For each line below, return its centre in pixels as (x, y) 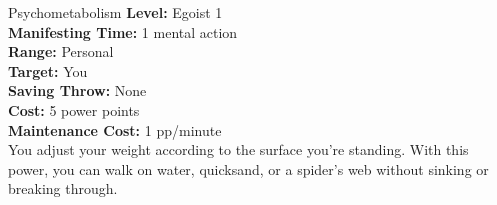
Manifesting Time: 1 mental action (123, 31)
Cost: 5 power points (74, 109)
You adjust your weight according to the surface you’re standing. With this (238, 149)
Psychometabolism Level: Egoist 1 (115, 12)
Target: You (48, 70)
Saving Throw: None (77, 90)
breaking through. (63, 188)
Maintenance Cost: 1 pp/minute (115, 129)
